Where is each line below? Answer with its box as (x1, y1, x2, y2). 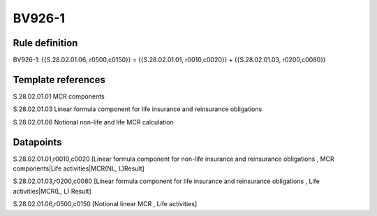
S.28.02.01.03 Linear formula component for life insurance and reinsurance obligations (13, 105, 263, 113)
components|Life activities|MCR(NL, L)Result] (13, 164, 145, 173)
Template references (13, 73, 106, 85)
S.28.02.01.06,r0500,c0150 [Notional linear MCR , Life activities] (13, 200, 198, 208)
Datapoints (13, 136, 62, 148)
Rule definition (13, 37, 78, 49)
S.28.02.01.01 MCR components (13, 92, 105, 101)
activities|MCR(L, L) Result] (13, 187, 92, 195)
